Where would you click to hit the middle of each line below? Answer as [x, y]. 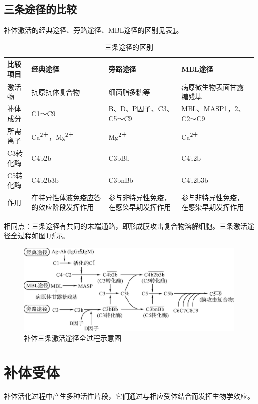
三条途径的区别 [129, 47]
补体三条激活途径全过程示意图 [72, 338]
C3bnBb [121, 180]
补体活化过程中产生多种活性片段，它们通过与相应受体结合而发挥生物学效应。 [129, 396]
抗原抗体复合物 [56, 91]
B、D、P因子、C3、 [141, 109]
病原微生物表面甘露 [213, 86]
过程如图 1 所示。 [44, 236]
